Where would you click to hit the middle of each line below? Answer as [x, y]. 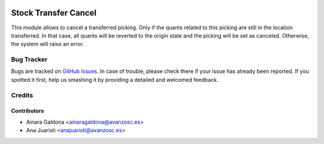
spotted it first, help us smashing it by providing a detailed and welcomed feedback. [115, 79]
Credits [22, 95]
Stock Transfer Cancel [54, 13]
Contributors [28, 111]
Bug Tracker [29, 60]
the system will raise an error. [47, 44]
